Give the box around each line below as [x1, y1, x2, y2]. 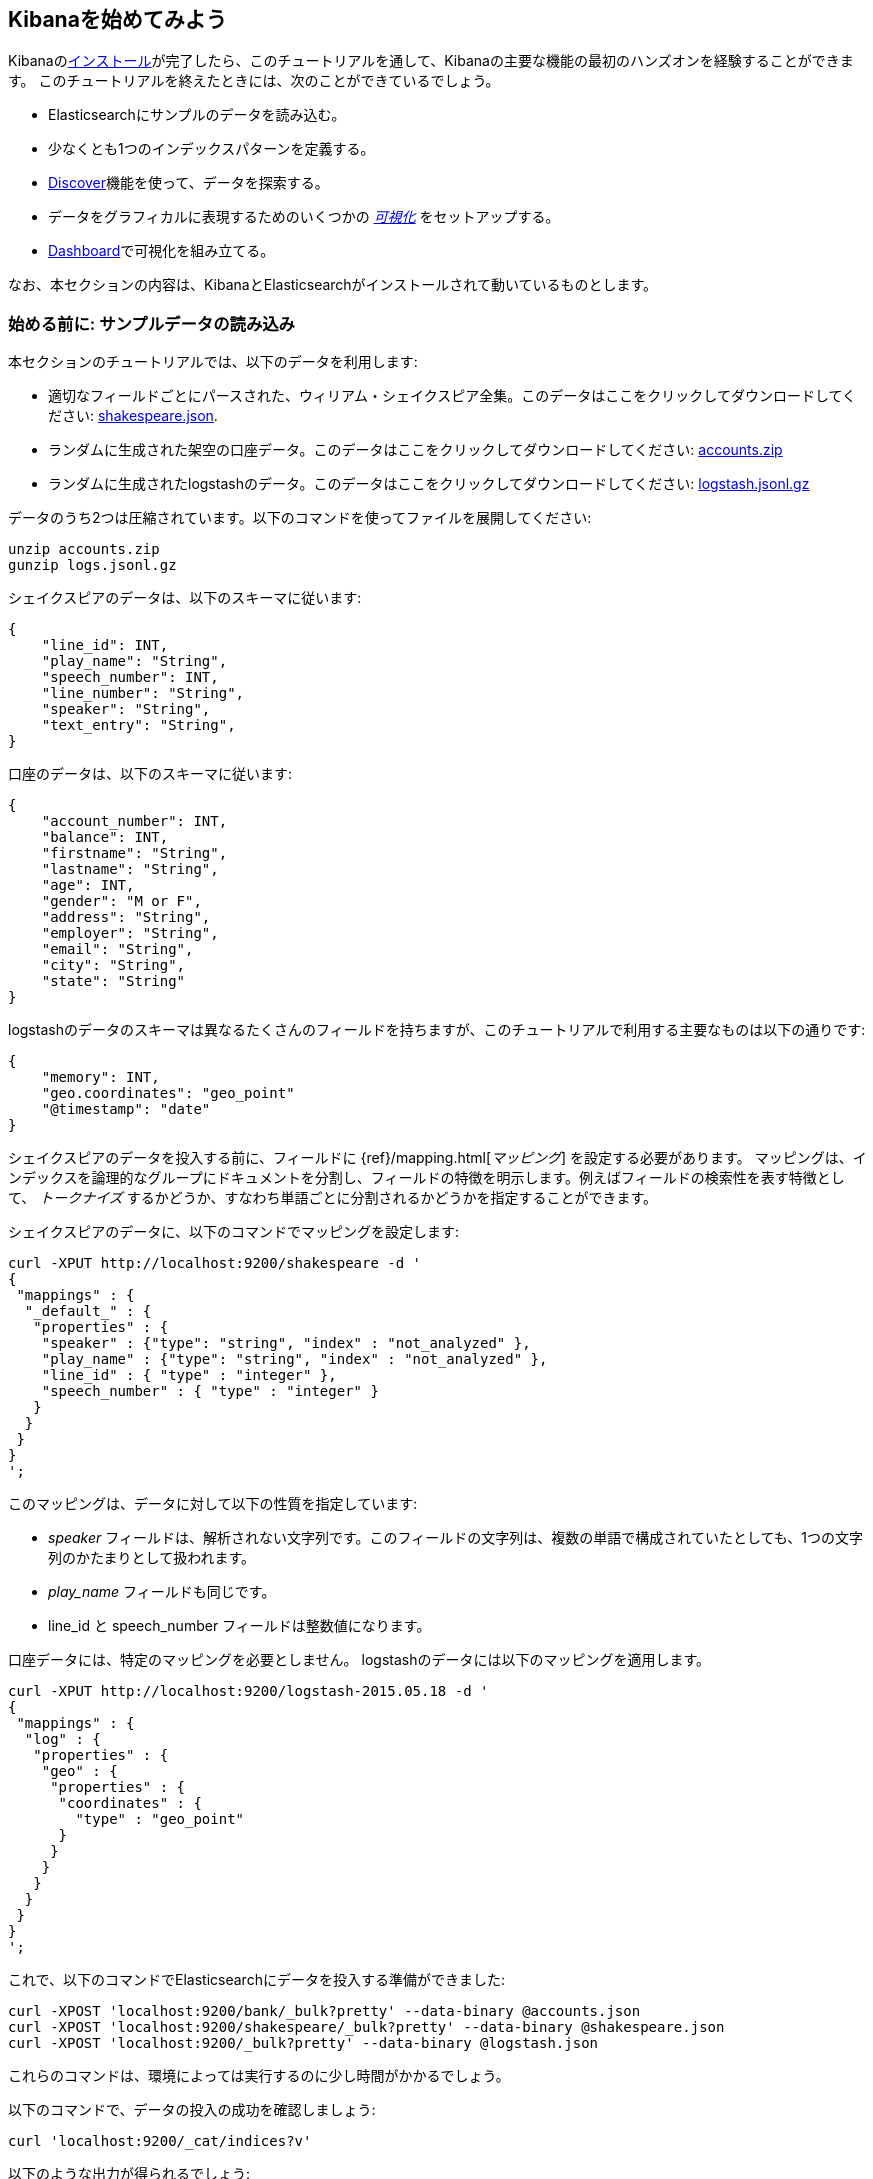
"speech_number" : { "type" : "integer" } [41, 1383, 379, 1400]
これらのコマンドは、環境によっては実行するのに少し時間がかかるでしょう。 [8, 2067, 510, 2085]
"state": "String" [41, 973, 186, 990]
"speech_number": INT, [41, 669, 219, 686]
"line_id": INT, [41, 637, 169, 654]
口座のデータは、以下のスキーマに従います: [8, 765, 293, 783]
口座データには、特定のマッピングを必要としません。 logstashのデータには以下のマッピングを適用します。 [8, 1651, 711, 1669]
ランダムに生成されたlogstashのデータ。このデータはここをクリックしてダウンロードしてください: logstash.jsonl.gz [48, 475, 810, 493]
